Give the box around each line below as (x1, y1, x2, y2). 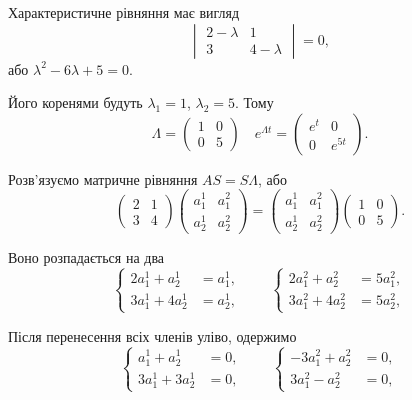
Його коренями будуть (8, 92, 143, 113)
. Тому (235, 92, 274, 113)
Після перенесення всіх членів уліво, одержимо (8, 325, 297, 346)
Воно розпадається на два (8, 246, 165, 267)
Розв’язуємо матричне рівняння (8, 168, 198, 189)
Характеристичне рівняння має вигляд (8, 2, 240, 22)
